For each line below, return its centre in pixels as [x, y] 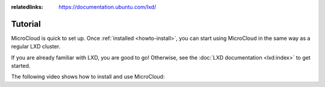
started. [21, 66]
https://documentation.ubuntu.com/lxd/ [107, 7]
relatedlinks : [27, 7]
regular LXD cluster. [36, 46]
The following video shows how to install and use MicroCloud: [88, 77]
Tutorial [26, 24]
